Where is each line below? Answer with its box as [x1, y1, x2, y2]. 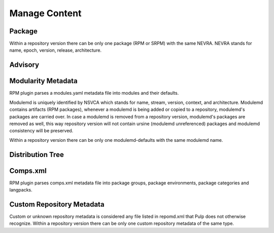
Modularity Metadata [9, 76, 78, 86]
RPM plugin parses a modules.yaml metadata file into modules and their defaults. [9, 90, 179, 96]
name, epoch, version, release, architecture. [9, 47, 101, 53]
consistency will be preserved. [9, 128, 74, 134]
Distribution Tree [9, 150, 64, 159]
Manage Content [9, 8, 82, 19]
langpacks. [9, 187, 32, 193]
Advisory [9, 61, 40, 69]
